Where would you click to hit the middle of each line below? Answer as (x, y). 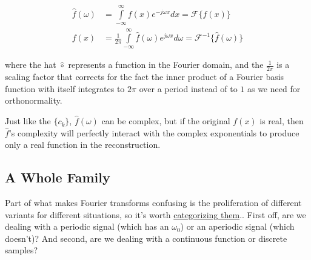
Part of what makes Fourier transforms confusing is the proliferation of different (153, 203)
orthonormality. (34, 100)
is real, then (282, 121)
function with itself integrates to (65, 88)
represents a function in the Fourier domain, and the (166, 65)
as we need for (274, 88)
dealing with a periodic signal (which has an (87, 226)
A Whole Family (58, 177)
